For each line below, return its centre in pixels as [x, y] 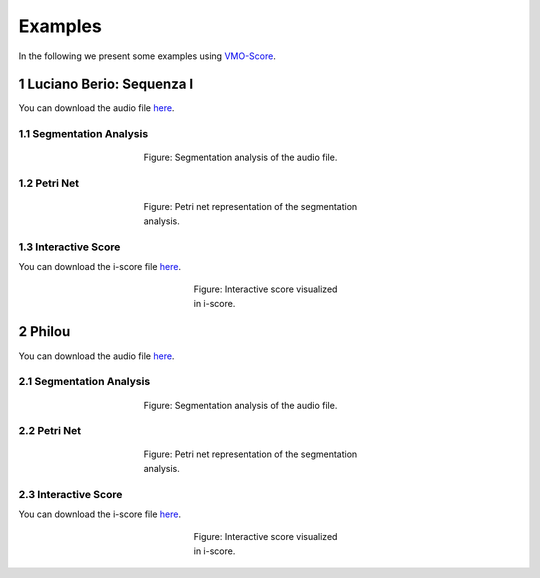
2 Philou [44, 331]
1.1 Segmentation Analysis [83, 134]
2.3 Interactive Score [70, 494]
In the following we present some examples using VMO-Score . [147, 56]
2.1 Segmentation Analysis [84, 382]
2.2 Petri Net [50, 431]
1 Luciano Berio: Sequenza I [106, 84]
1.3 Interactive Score [69, 247]
